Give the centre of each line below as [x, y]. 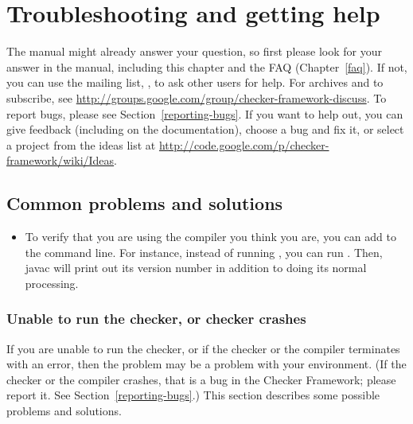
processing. [52, 283]
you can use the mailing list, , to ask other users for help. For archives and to [195, 82]
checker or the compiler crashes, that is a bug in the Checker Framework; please [201, 379]
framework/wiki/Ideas [60, 160]
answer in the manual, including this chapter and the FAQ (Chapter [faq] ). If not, [207, 66]
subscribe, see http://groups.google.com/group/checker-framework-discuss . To [197, 97]
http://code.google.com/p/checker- [244, 144]
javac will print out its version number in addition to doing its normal [196, 268]
